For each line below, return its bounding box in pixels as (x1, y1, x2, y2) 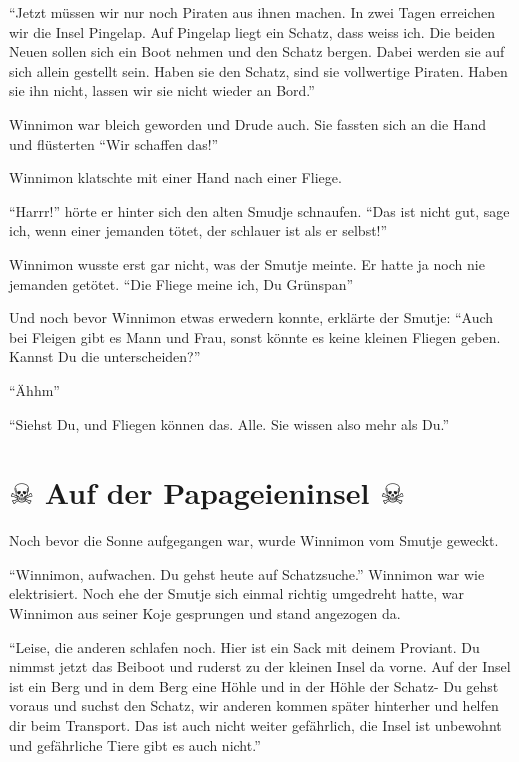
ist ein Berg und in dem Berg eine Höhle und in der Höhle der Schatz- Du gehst (9, 675, 499, 696)
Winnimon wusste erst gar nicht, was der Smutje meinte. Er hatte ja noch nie (9, 253, 485, 274)
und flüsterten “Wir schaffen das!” (9, 133, 219, 154)
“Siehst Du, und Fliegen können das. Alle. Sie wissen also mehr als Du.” (9, 413, 450, 434)
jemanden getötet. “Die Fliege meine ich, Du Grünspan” (9, 273, 354, 294)
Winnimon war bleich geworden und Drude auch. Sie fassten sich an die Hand (9, 113, 486, 134)
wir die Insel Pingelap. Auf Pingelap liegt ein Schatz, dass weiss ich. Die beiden (9, 21, 495, 42)
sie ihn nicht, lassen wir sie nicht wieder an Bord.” (9, 80, 315, 101)
